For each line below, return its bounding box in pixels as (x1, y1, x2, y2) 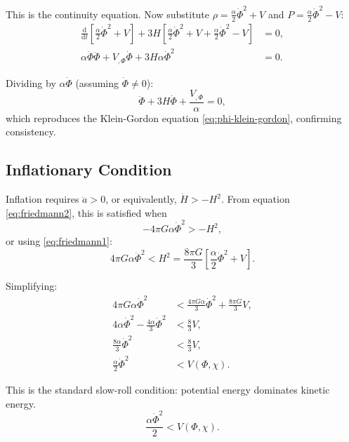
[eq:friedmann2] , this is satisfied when (6, 205, 167, 220)
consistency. (6, 124, 56, 139)
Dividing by (6, 75, 56, 90)
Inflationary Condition (6, 159, 172, 180)
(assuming (75, 75, 119, 90)
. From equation (220, 192, 290, 206)
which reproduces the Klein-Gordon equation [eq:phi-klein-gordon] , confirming (6, 110, 342, 125)
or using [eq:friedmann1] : (6, 234, 112, 248)
